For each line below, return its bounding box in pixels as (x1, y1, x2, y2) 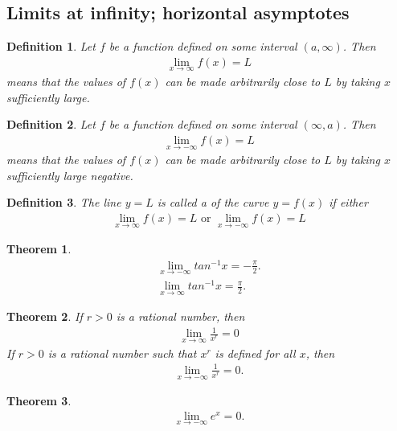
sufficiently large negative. (6, 166, 133, 183)
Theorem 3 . (6, 392, 72, 409)
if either (329, 194, 368, 211)
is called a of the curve (157, 194, 269, 211)
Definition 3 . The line (6, 194, 121, 211)
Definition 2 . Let (6, 116, 96, 133)
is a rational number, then (116, 308, 245, 325)
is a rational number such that (47, 344, 197, 361)
